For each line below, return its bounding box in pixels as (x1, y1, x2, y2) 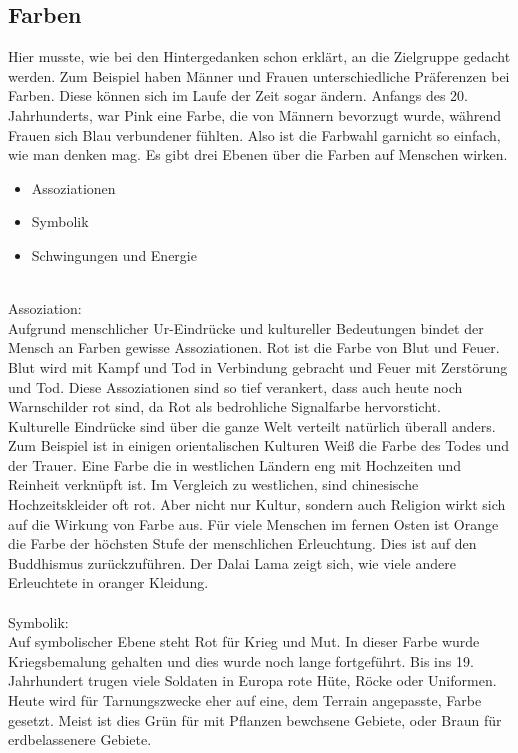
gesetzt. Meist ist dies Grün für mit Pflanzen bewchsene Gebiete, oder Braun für (8, 709, 502, 730)
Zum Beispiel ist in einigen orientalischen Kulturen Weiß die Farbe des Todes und (8, 435, 510, 456)
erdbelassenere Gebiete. (8, 729, 152, 750)
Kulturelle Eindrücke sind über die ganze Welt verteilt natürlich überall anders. (8, 415, 496, 436)
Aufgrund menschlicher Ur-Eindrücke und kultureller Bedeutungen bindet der (8, 317, 484, 338)
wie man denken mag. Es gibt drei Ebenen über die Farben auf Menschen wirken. (8, 144, 508, 165)
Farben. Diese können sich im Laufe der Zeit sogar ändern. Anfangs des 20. (8, 85, 469, 106)
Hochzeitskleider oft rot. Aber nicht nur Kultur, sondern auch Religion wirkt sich (8, 494, 506, 515)
